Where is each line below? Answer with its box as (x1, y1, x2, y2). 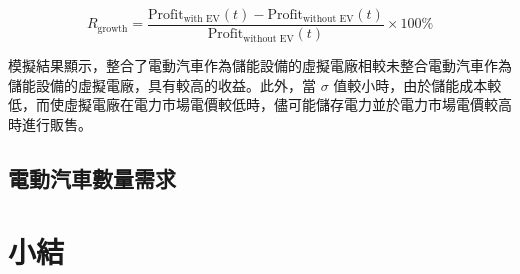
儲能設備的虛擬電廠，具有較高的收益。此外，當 (8, 74, 316, 95)
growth (97, 23, 128, 34)
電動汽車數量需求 (8, 162, 176, 193)
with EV (183, 14, 220, 25)
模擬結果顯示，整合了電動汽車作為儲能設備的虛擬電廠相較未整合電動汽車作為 (8, 55, 512, 76)
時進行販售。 (8, 113, 92, 134)
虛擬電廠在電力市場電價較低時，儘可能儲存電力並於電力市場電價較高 (63, 94, 512, 115)
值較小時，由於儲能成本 (333, 74, 488, 95)
